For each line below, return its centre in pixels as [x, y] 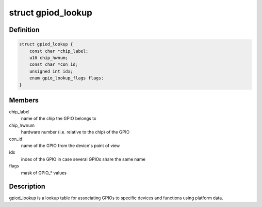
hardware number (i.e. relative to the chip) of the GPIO [75, 132]
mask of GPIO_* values [44, 173]
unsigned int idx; [51, 71]
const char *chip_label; [59, 51]
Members [24, 100]
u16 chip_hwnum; [49, 58]
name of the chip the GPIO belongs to [59, 118]
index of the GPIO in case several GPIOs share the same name [83, 159]
